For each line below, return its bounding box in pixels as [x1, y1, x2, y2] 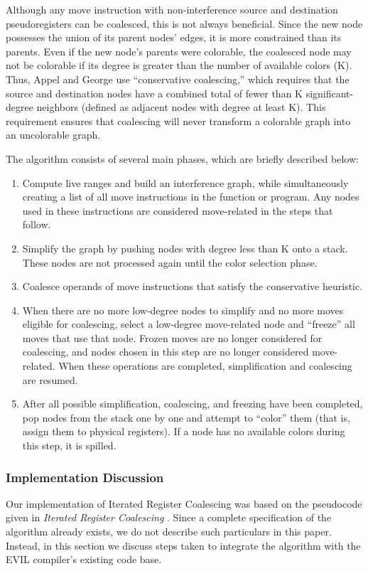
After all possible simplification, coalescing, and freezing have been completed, [22, 396, 363, 411]
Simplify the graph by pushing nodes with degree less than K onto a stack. [22, 240, 348, 255]
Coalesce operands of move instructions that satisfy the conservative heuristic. [22, 279, 363, 294]
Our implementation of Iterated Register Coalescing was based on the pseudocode [6, 496, 362, 511]
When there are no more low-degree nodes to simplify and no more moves [22, 302, 344, 317]
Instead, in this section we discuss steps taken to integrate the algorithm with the [6, 538, 361, 553]
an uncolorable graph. [6, 127, 101, 142]
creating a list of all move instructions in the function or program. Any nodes [22, 189, 359, 204]
